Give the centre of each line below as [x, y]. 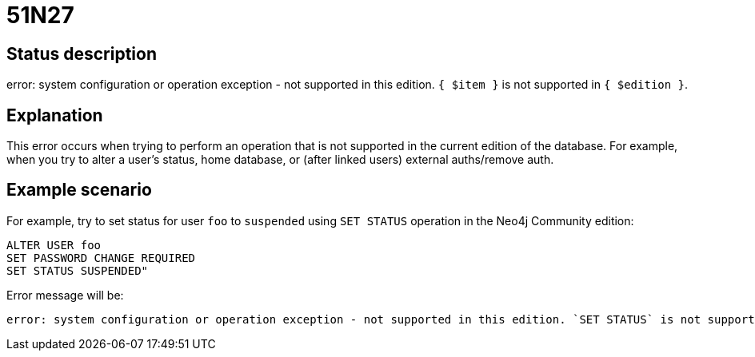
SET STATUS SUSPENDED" [78, 270]
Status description [82, 54]
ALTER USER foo [54, 245]
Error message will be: [65, 295]
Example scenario [79, 190]
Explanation [55, 115]
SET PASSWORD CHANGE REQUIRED [101, 258]
